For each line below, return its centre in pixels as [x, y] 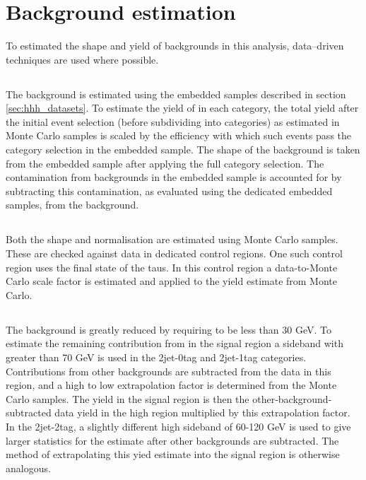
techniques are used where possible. [82, 59]
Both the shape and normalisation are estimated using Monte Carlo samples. [172, 239]
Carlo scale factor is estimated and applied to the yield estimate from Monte [171, 281]
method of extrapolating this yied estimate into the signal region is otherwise [173, 454]
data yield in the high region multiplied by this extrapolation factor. [202, 412]
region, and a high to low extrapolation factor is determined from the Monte [171, 385]
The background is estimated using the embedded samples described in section [176, 94]
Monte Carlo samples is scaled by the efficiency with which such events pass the [179, 135]
